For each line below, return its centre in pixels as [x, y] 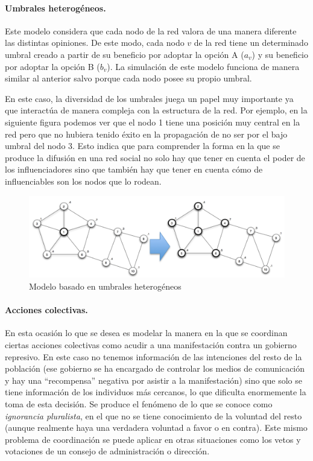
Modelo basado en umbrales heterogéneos [105, 286]
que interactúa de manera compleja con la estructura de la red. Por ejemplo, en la [156, 110]
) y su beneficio [280, 54]
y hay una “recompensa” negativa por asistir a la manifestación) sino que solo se [153, 380]
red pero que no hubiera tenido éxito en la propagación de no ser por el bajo [146, 134]
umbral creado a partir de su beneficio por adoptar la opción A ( [125, 54]
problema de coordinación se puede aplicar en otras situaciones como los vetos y [153, 439]
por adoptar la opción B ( [52, 66]
